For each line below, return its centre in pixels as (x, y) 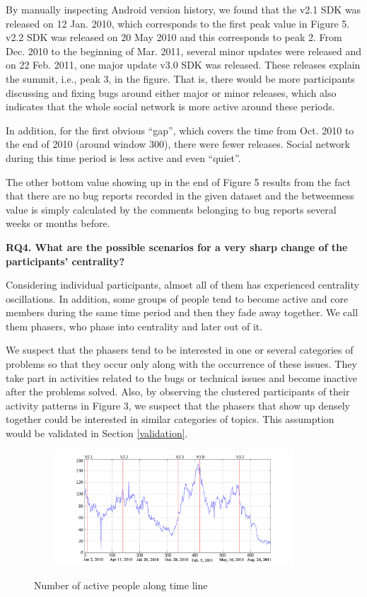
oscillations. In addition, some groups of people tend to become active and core (177, 298)
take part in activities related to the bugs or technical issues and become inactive (182, 377)
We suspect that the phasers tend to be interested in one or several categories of (180, 350)
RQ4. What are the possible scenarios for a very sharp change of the (177, 247)
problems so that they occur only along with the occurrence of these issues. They (181, 364)
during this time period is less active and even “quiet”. (123, 157)
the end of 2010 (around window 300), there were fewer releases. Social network (178, 144)
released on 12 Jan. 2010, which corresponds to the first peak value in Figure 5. (178, 23)
